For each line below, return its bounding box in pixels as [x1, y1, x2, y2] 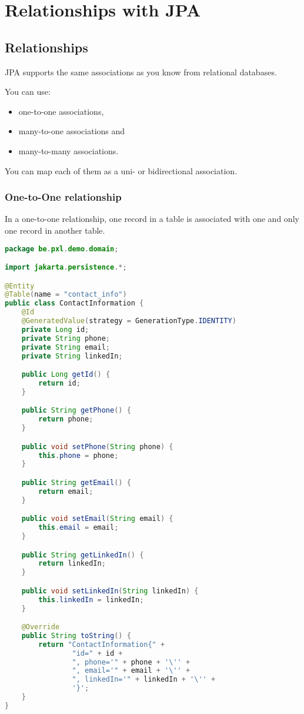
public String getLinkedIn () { [21, 550, 144, 559]
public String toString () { [21, 631, 131, 640]
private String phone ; [21, 334, 111, 343]
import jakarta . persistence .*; [5, 263, 127, 272]
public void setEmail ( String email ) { [21, 514, 173, 523]
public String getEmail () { [21, 478, 131, 487]
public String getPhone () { [21, 406, 131, 415]
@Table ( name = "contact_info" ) [5, 290, 127, 299]
